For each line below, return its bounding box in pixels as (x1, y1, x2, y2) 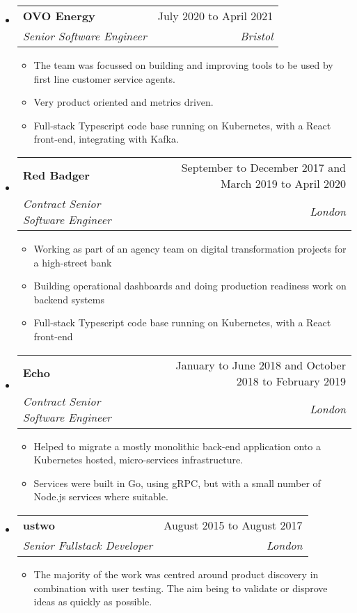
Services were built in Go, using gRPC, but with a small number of (33, 475, 321, 490)
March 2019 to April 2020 (220, 175, 346, 191)
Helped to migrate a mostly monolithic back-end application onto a (33, 438, 321, 453)
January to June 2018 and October (175, 356, 346, 373)
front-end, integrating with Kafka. (33, 132, 179, 146)
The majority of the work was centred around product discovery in (33, 566, 319, 581)
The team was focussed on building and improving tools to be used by (33, 58, 333, 72)
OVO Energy (22, 8, 95, 24)
